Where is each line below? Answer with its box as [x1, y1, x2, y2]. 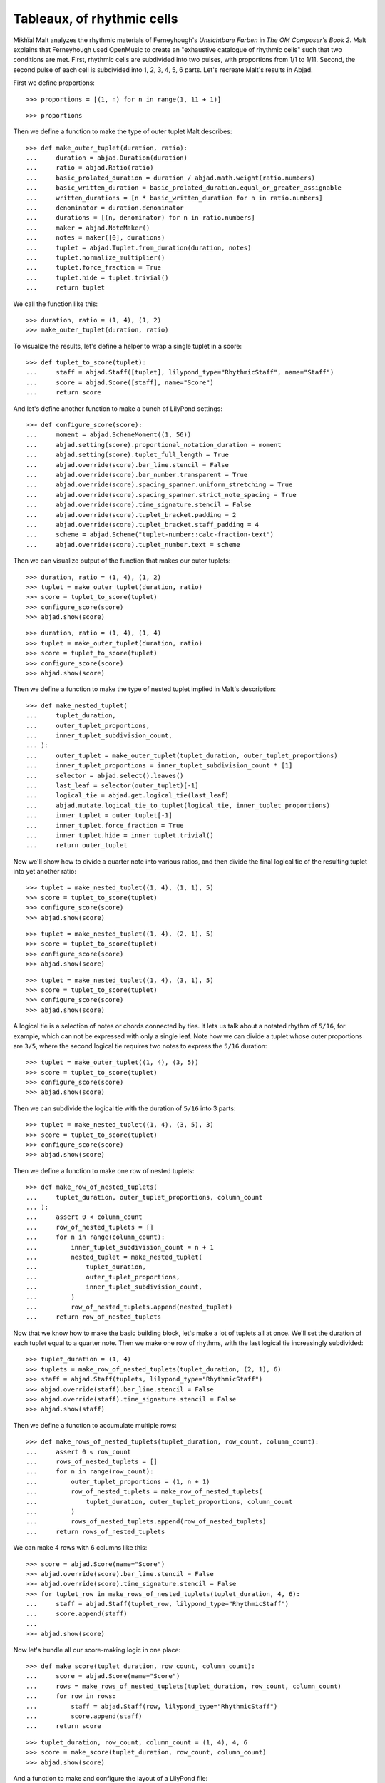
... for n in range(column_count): [26, 1233, 165, 1241]
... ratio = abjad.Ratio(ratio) [26, 164, 154, 172]
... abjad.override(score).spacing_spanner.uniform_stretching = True [26, 481, 293, 489]
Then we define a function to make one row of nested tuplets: [13, 1166, 195, 1175]
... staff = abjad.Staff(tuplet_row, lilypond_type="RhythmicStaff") [26, 1600, 289, 1608]
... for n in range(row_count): [26, 1468, 154, 1476]
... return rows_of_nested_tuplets [26, 1527, 165, 1536]
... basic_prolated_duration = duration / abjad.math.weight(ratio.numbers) [26, 173, 316, 182]
